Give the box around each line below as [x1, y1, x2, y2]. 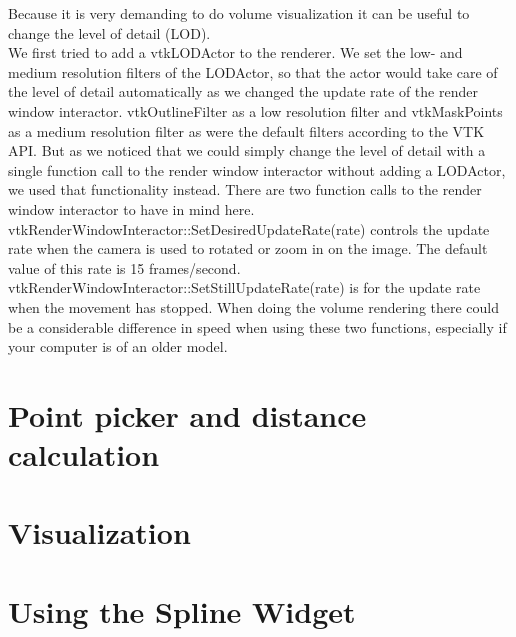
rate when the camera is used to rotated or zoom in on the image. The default [8, 238, 488, 259]
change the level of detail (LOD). [8, 22, 211, 43]
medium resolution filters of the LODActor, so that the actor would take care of [8, 61, 498, 82]
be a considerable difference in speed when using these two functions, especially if [8, 316, 507, 337]
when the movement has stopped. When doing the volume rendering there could [8, 296, 500, 317]
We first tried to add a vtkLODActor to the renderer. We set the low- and [8, 42, 463, 63]
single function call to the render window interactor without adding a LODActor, [8, 159, 506, 180]
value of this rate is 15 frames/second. [8, 257, 241, 278]
